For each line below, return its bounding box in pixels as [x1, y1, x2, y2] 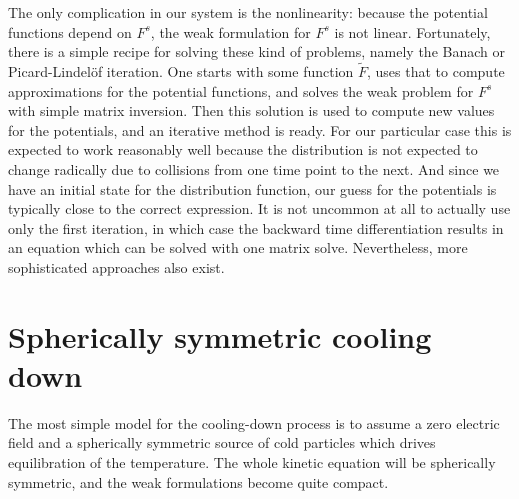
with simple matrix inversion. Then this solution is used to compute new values [8, 100, 495, 121]
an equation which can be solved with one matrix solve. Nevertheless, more [8, 237, 468, 258]
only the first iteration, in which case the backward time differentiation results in [8, 217, 504, 238]
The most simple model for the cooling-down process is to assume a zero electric [8, 412, 500, 433]
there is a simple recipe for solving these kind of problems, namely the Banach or [8, 41, 505, 62]
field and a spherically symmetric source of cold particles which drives [8, 432, 436, 453]
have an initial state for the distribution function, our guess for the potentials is [8, 178, 497, 199]
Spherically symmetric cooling [8, 315, 432, 356]
